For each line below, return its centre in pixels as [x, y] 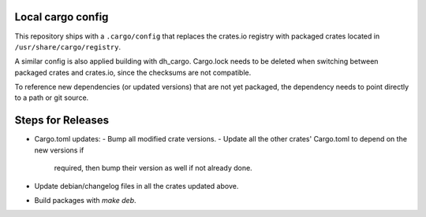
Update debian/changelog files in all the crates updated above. [136, 186]
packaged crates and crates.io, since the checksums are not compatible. [133, 72]
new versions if [59, 150]
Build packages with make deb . [86, 200]
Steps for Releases [62, 121]
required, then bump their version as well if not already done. [153, 168]
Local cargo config [62, 17]
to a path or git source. [52, 97]
